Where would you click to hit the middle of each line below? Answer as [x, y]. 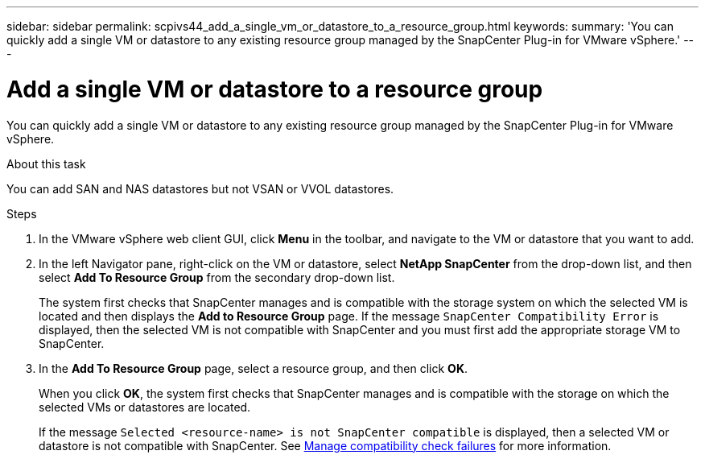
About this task [46, 163]
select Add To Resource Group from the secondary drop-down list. [217, 277]
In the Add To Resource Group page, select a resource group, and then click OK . [253, 368]
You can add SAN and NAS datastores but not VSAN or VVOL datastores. [200, 188]
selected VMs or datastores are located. [145, 407]
